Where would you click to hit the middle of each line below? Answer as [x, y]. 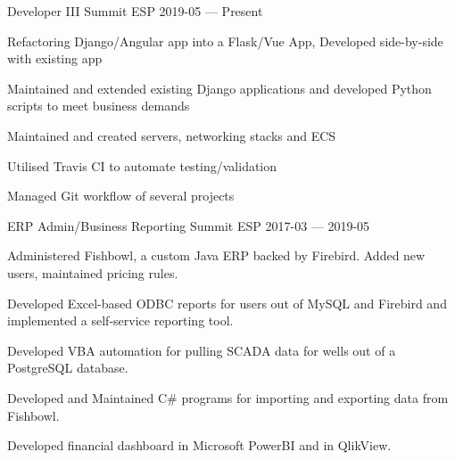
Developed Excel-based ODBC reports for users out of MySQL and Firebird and [227, 303]
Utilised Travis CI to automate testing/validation [142, 165]
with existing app [55, 58]
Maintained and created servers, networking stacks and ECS [172, 135]
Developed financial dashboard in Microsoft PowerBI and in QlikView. [199, 445]
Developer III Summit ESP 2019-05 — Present [135, 11]
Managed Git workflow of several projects [121, 196]
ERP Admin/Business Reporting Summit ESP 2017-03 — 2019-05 [189, 225]
